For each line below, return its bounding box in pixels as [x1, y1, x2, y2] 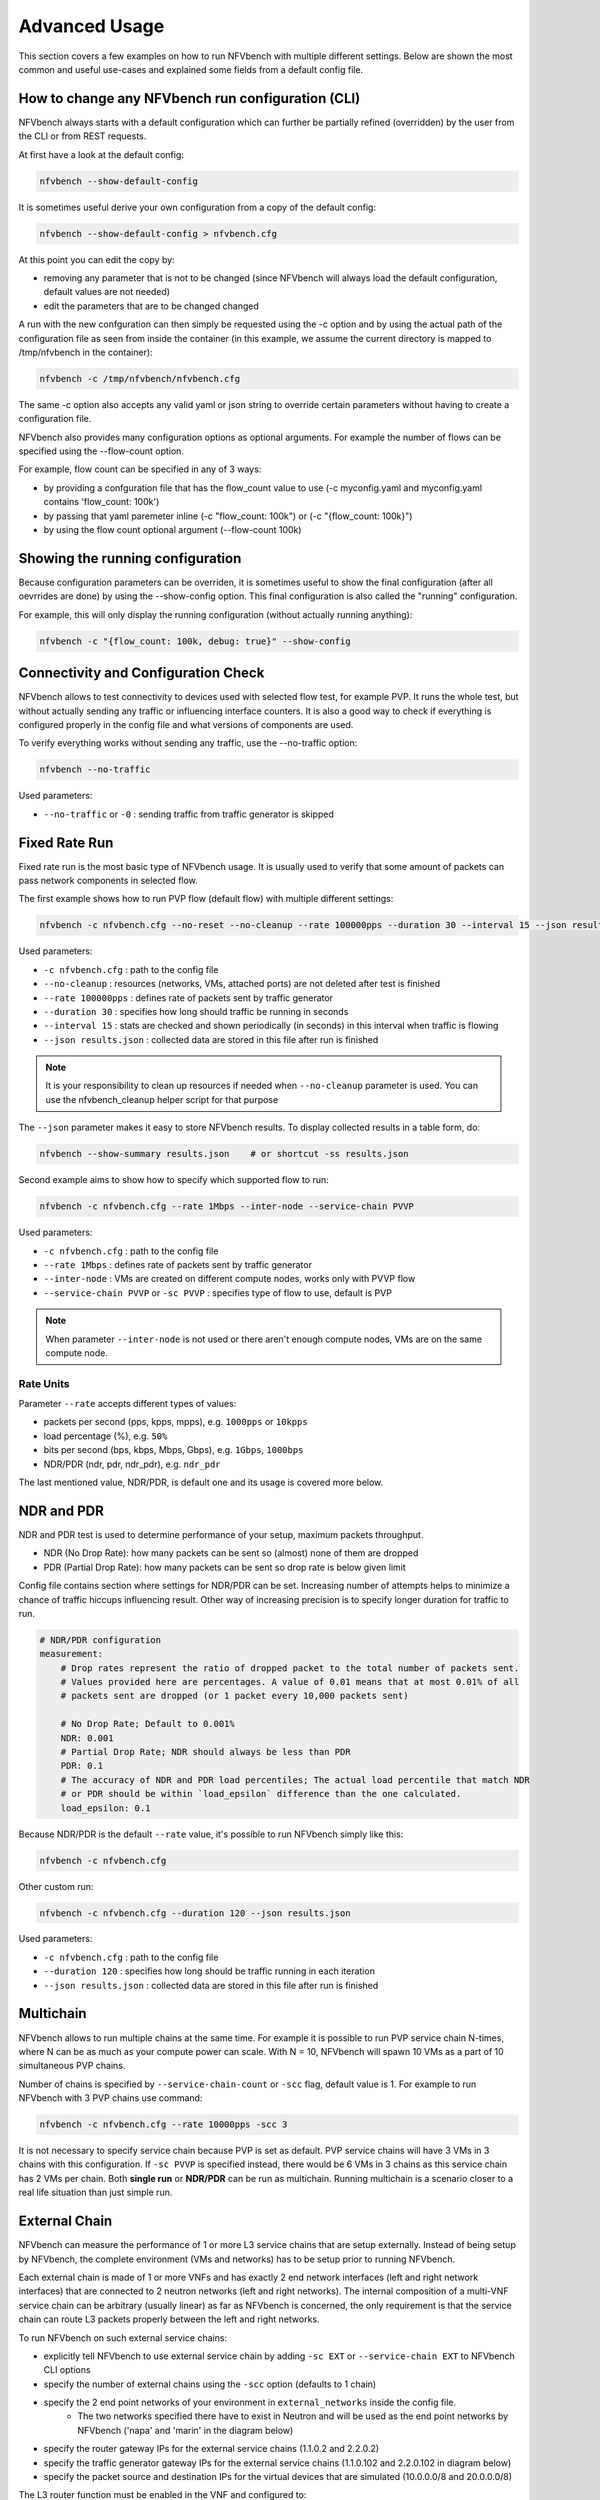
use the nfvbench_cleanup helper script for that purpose [45, 1093, 279, 1105]
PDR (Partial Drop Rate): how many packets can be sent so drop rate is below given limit [43, 1561, 407, 1573]
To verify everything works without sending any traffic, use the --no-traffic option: [18, 737, 358, 749]
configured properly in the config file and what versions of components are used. [18, 718, 354, 730]
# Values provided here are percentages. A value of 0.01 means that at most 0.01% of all [60, 1676, 520, 1688]
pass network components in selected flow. [18, 875, 199, 886]
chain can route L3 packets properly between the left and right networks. [18, 2313, 320, 2325]
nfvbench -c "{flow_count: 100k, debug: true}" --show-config [39, 635, 351, 647]
